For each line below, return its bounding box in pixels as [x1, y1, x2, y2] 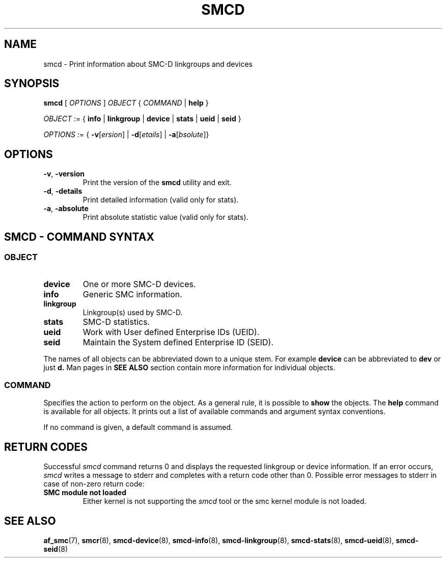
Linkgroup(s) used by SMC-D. [82, 308, 183, 317]
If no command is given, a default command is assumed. [43, 423, 233, 432]
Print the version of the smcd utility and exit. [82, 178, 232, 187]
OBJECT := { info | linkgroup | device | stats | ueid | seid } [43, 114, 241, 123]
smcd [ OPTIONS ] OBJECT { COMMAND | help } [43, 98, 209, 108]
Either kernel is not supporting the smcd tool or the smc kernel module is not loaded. [82, 497, 367, 506]
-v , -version [43, 169, 85, 178]
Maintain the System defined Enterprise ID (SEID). [82, 337, 274, 347]
